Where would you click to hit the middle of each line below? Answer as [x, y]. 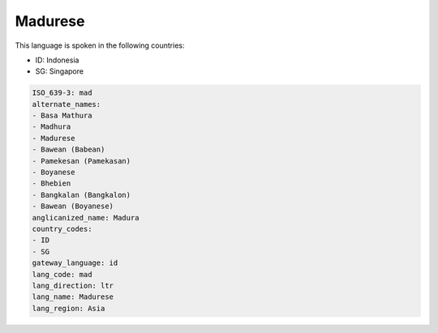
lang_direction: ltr [73, 285]
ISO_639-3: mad [62, 93]
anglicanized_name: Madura [86, 218]
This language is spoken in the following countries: [100, 45]
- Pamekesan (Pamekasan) [82, 161]
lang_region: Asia [69, 308]
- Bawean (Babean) [69, 149]
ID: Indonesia [57, 60]
